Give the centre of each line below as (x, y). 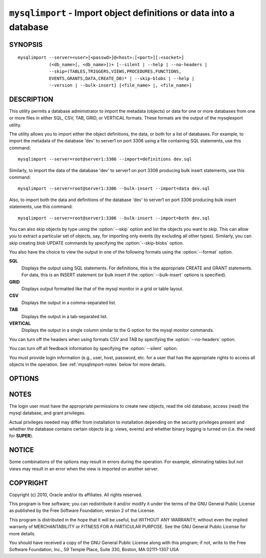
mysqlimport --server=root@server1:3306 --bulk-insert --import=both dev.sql (114, 218)
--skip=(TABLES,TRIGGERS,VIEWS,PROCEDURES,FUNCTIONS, (115, 71)
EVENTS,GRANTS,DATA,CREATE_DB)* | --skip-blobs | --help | (122, 78)
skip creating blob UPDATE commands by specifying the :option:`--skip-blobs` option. (97, 243)
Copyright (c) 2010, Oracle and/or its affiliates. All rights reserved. (76, 495)
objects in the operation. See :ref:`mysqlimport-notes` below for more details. (87, 364)
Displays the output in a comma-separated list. (69, 302)
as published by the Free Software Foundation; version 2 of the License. (82, 511)
